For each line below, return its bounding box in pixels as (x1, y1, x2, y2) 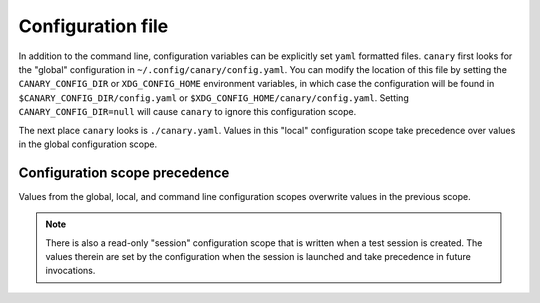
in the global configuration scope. (18, 138, 158, 150)
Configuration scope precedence (18, 164, 230, 181)
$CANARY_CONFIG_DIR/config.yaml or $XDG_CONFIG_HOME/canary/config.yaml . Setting (18, 91, 409, 104)
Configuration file (18, 15, 169, 37)
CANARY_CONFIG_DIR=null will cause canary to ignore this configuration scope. (18, 106, 357, 118)
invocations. (45, 265, 96, 277)
